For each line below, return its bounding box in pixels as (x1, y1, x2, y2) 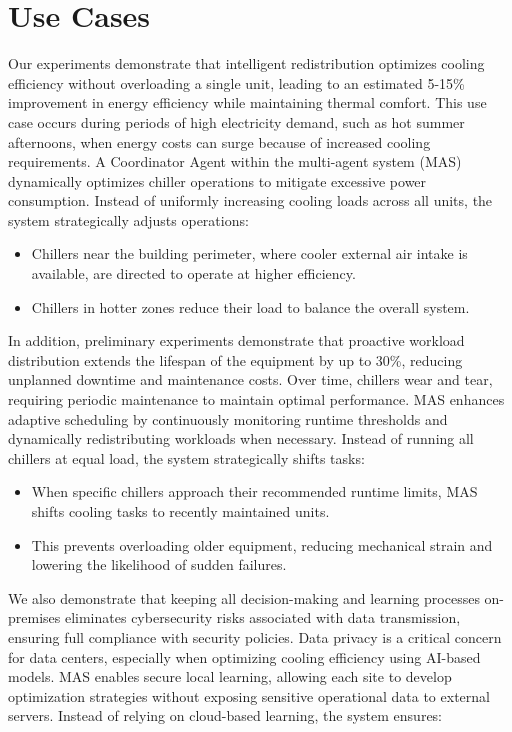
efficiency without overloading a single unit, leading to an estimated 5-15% (8, 72, 465, 93)
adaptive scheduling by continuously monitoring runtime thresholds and (8, 408, 448, 429)
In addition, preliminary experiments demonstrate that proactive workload (8, 330, 465, 351)
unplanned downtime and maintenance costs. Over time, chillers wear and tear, (8, 369, 493, 390)
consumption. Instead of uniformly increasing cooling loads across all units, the (8, 190, 493, 211)
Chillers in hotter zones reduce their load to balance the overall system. (31, 296, 470, 317)
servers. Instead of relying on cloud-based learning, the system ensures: (8, 705, 443, 726)
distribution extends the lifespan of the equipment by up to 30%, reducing (8, 349, 463, 370)
